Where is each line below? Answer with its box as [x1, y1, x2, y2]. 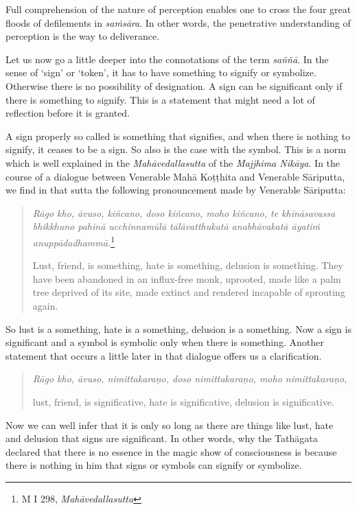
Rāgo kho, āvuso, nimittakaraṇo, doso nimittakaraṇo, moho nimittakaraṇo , [32, 371, 347, 386]
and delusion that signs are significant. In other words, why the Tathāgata [5, 431, 318, 445]
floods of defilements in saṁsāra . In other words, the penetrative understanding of [5, 15, 351, 30]
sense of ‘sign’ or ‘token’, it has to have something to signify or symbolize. [5, 65, 316, 80]
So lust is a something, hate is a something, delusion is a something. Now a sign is [5, 321, 352, 336]
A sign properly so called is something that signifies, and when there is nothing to [5, 128, 350, 143]
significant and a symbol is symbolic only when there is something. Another [5, 335, 324, 349]
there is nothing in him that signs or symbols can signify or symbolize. [5, 458, 302, 472]
